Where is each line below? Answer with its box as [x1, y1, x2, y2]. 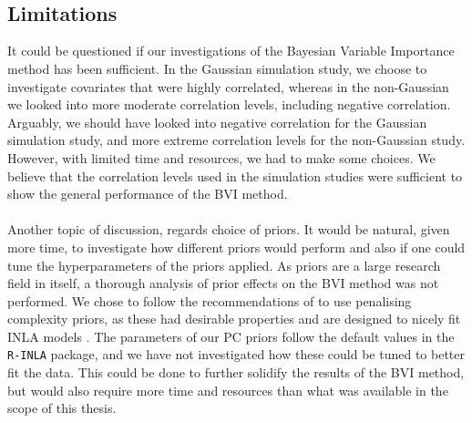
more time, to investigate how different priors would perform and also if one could [7, 237, 466, 256]
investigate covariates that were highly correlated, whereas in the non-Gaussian [7, 77, 449, 96]
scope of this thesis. [7, 398, 117, 418]
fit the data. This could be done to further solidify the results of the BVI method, [7, 363, 465, 382]
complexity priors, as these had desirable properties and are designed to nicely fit [7, 309, 461, 328]
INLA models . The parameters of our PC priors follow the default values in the [7, 326, 455, 346]
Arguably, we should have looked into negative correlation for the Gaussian [7, 112, 427, 131]
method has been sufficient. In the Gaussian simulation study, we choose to [7, 58, 427, 77]
